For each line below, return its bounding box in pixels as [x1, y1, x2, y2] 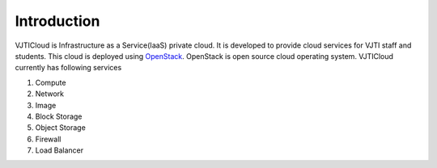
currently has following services [15, 63, 122, 73]
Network [35, 89, 65, 99]
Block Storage [35, 111, 83, 121]
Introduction [15, 12, 100, 30]
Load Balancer [35, 145, 84, 155]
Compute [35, 78, 66, 87]
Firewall [35, 134, 62, 144]
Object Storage [35, 123, 87, 132]
